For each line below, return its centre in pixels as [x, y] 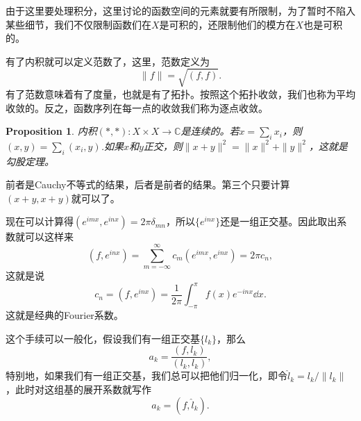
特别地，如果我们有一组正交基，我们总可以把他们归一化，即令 [146, 375]
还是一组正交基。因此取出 [279, 221]
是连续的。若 [210, 131]
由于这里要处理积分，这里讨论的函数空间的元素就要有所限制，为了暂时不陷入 [180, 10]
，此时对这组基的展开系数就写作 [78, 389]
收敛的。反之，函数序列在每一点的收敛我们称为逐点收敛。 [137, 107]
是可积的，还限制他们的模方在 [227, 24]
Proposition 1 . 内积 [51, 131]
